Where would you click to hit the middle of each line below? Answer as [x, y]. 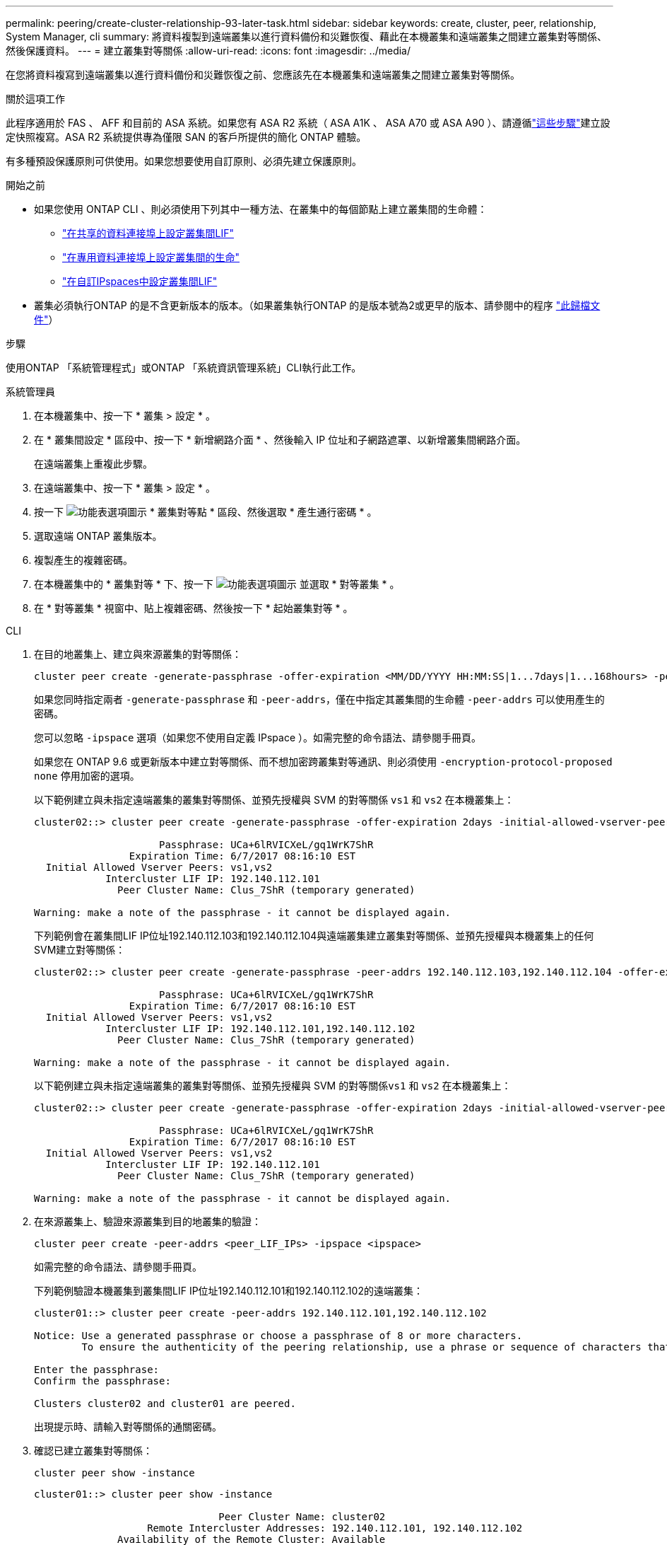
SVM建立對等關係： [80, 950]
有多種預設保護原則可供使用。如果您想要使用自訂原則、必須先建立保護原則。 [184, 161]
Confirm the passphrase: [102, 1381]
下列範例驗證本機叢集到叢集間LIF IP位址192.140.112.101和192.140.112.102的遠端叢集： [229, 1291]
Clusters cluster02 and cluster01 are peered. [165, 1404]
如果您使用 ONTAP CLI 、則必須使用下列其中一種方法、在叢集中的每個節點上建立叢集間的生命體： [261, 209]
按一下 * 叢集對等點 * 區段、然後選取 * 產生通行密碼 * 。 [206, 512]
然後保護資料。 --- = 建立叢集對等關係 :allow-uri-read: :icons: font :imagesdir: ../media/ [208, 51]
